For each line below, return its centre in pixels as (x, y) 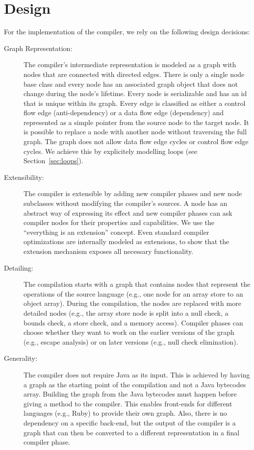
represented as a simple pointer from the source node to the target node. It (136, 122)
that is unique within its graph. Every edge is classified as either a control (135, 103)
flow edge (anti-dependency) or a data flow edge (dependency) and (124, 112)
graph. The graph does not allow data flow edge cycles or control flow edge (136, 141)
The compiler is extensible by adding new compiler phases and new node (133, 193)
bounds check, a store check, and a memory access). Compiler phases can (133, 322)
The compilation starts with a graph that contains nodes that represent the (137, 284)
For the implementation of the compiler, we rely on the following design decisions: (127, 32)
